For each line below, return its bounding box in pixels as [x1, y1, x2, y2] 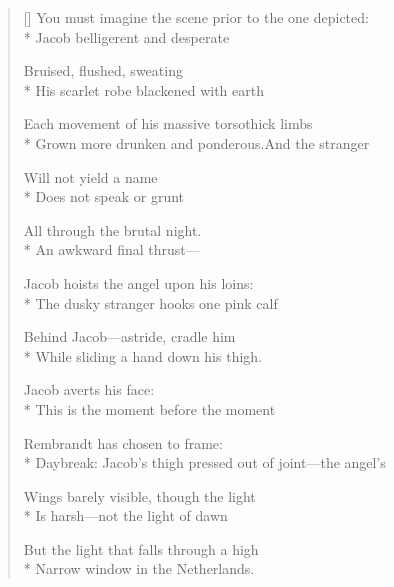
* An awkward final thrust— [23, 239, 200, 260]
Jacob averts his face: [23, 379, 155, 400]
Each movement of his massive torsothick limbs [23, 113, 313, 134]
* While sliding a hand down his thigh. [23, 345, 262, 366]
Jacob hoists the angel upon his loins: [23, 272, 254, 293]
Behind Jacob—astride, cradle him [23, 326, 236, 347]
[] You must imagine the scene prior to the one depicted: [23, 7, 369, 27]
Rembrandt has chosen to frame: [23, 432, 223, 453]
